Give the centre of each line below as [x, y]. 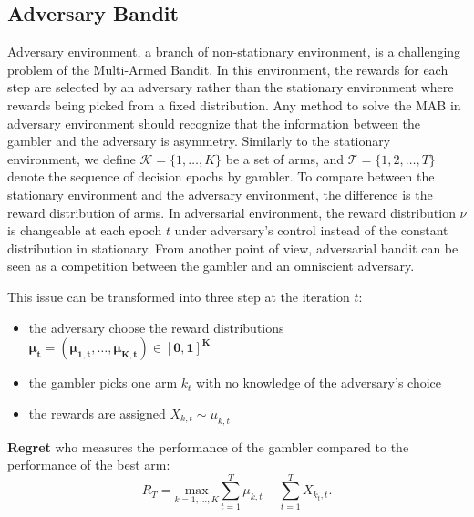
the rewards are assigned [97, 413]
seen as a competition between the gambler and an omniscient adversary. [211, 266]
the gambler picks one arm [103, 383]
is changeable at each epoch [85, 230]
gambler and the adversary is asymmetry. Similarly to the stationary [199, 141]
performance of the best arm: [89, 465]
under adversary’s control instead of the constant [311, 230]
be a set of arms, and [285, 158]
